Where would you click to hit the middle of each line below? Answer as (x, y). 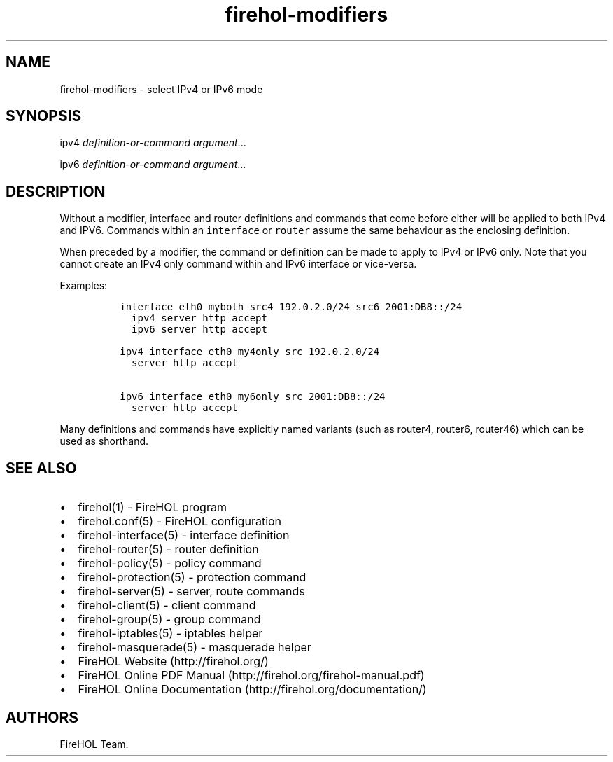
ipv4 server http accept (199, 318)
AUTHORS (42, 717)
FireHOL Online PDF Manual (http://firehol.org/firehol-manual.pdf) (251, 676)
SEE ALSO (41, 468)
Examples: (84, 286)
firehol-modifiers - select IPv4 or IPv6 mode (161, 89)
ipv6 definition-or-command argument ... (153, 165)
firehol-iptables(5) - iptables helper (170, 633)
